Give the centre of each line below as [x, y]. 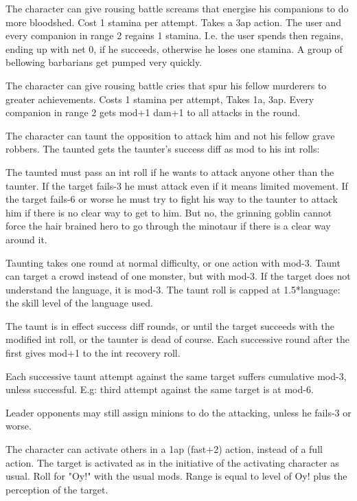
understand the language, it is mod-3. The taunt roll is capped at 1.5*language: [173, 289]
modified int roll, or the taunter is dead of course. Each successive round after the [177, 339]
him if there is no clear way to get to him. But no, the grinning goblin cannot [169, 212]
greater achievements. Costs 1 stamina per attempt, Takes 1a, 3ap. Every [160, 99]
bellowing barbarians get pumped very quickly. [104, 62]
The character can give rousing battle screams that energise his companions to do [177, 8]
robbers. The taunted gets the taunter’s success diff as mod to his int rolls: [163, 149]
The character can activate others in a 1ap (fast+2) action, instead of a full [164, 449]
